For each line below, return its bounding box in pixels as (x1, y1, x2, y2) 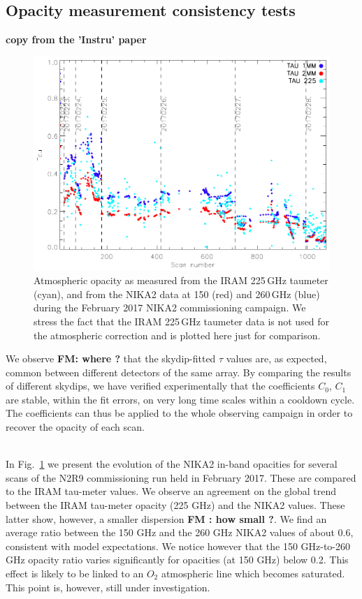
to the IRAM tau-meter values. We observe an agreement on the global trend (6, 484, 336, 498)
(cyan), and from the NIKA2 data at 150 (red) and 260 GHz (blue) (34, 286, 320, 301)
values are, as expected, (226, 351, 327, 366)
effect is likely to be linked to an (6, 566, 144, 581)
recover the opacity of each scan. (6, 420, 145, 434)
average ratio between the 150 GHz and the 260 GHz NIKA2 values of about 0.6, (6, 525, 354, 540)
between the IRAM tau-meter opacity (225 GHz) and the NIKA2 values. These (6, 498, 345, 512)
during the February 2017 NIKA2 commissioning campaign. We (34, 300, 306, 315)
